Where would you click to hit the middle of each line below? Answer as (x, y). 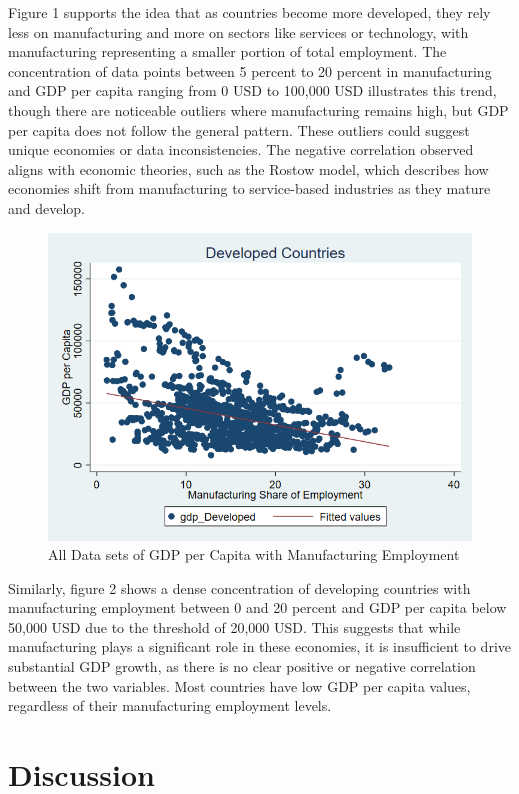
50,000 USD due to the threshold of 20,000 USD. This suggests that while (234, 626)
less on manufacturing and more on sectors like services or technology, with (238, 31)
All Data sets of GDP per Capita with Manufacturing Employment (254, 554)
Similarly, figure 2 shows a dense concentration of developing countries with (239, 587)
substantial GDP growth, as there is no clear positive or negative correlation (242, 666)
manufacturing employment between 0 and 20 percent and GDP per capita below (257, 607)
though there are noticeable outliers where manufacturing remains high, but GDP (258, 109)
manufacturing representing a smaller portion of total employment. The (227, 51)
